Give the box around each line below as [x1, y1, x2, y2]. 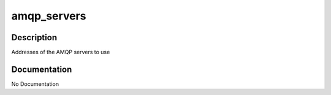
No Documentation [11, 80, 59, 88]
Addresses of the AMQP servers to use [11, 49, 110, 56]
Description [11, 32, 58, 43]
